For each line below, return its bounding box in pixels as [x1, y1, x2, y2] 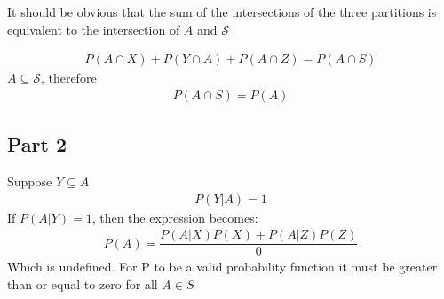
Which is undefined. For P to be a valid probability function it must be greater [7, 257, 438, 276]
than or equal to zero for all [7, 274, 158, 293]
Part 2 [7, 130, 67, 158]
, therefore [40, 68, 97, 87]
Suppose [7, 172, 52, 191]
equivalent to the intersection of [7, 20, 180, 38]
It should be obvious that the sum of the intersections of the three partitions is [7, 3, 437, 20]
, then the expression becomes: [91, 208, 258, 226]
